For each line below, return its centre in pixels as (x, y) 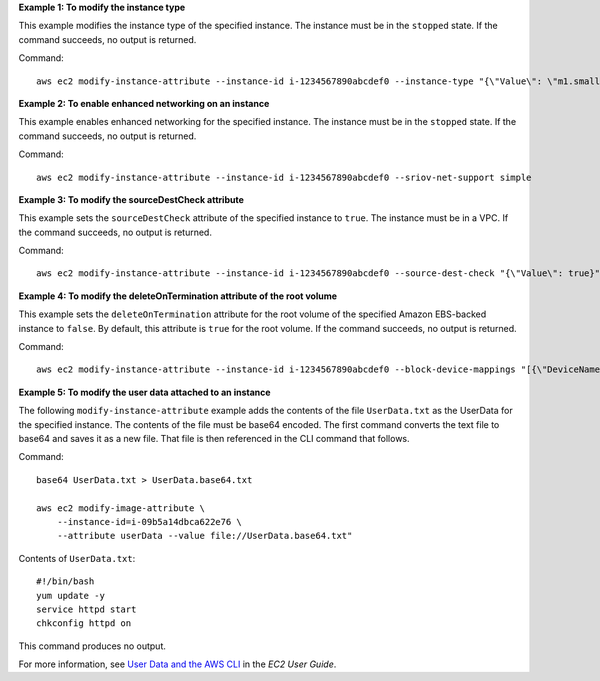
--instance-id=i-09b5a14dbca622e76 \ (149, 521)
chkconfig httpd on (84, 623)
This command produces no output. (92, 646)
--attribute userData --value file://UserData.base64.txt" (204, 536)
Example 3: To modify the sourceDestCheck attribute (131, 199)
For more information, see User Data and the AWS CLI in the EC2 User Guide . (177, 664)
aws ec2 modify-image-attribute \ (120, 508)
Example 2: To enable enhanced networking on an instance (144, 103)
